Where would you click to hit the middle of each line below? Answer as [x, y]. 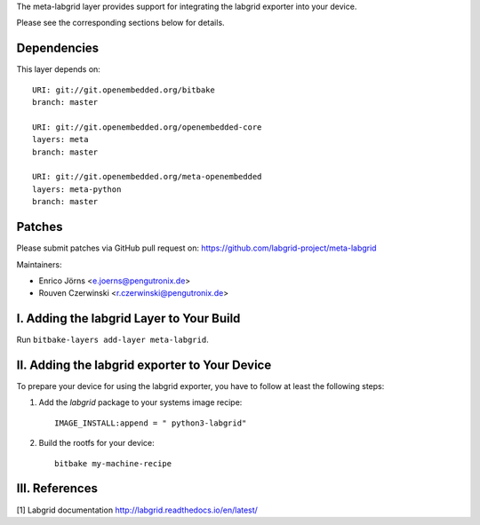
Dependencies [58, 48]
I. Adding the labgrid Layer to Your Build [128, 318]
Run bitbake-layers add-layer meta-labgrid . [112, 340]
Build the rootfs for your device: [96, 443]
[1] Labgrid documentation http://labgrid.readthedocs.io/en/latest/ [137, 510]
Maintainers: [39, 264]
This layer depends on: [59, 69]
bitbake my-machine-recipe [113, 463]
